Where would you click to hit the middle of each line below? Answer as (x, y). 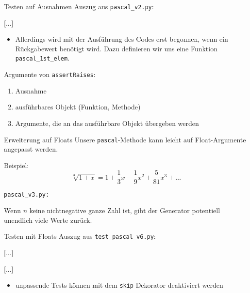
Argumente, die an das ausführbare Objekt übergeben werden (107, 123)
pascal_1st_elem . (42, 58)
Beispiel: (17, 165)
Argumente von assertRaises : (50, 74)
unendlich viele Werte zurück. (48, 220)
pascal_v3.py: (27, 195)
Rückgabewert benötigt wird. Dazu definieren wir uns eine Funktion (116, 48)
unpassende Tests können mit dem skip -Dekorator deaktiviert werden (119, 285)
